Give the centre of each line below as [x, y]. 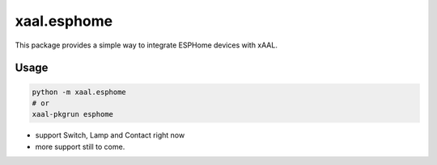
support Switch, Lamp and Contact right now [110, 135]
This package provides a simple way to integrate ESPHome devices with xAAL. [146, 45]
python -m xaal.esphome [79, 92]
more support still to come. [80, 146]
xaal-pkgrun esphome [72, 114]
